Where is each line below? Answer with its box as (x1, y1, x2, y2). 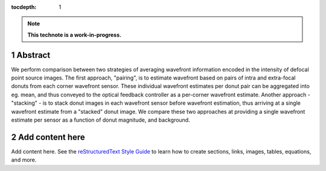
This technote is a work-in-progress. (27, 31, 122, 39)
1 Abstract (11, 50, 51, 60)
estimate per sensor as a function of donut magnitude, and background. (11, 116, 190, 123)
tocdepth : (11, 4, 37, 10)
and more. (11, 157, 37, 164)
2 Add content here (11, 132, 86, 142)
